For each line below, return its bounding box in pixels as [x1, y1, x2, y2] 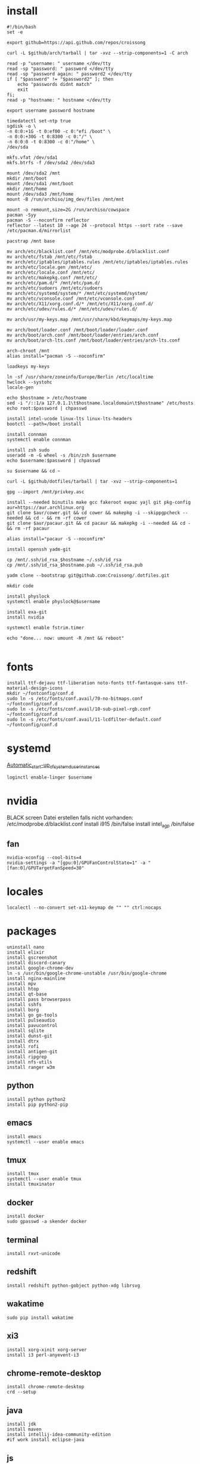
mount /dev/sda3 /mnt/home [7, 191, 74, 197]
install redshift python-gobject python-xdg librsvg [7, 1282, 140, 1288]
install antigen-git [7, 1049, 58, 1055]
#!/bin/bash [7, 24, 36, 30]
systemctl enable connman [7, 436, 71, 442]
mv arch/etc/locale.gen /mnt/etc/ [7, 264, 93, 270]
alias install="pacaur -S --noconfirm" [7, 536, 106, 542]
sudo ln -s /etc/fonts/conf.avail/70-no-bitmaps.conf [7, 696, 143, 702]
